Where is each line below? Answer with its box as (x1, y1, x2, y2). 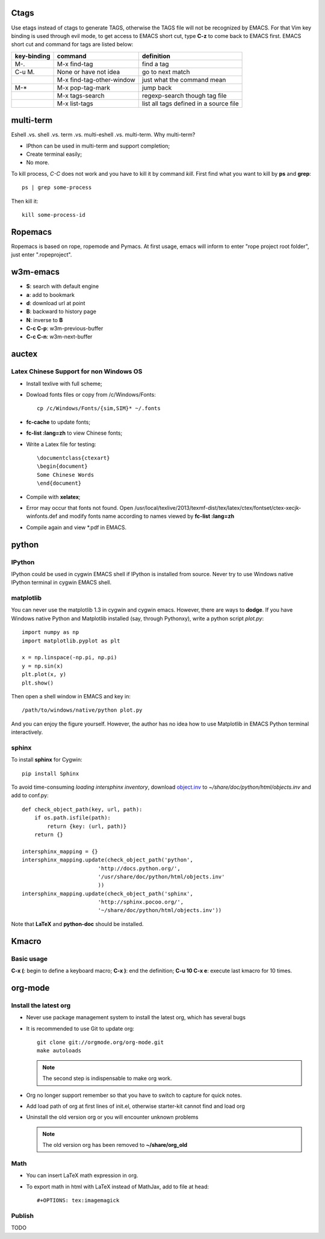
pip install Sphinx (22, 770, 79, 777)
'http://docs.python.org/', (97, 865, 181, 872)
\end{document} (37, 480, 82, 487)
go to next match (141, 67, 190, 76)
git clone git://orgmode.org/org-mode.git (37, 1039, 164, 1046)
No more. (26, 159, 49, 166)
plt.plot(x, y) (22, 671, 67, 678)
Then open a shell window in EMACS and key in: (11, 692, 131, 700)
